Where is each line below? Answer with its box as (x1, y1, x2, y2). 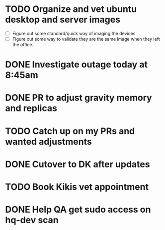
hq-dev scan (5, 215, 59, 226)
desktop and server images (5, 14, 121, 25)
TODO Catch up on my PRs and (5, 125, 135, 137)
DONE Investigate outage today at (5, 59, 148, 70)
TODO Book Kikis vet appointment (5, 181, 149, 192)
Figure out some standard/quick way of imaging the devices (12, 30, 136, 36)
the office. (12, 42, 34, 48)
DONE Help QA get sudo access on (5, 204, 151, 215)
